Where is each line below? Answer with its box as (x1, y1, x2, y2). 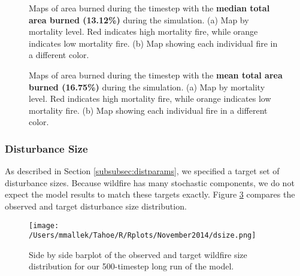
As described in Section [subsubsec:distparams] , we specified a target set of (5, 165, 280, 177)
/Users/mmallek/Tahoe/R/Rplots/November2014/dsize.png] (29, 231, 256, 240)
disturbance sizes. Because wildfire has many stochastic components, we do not (5, 176, 295, 189)
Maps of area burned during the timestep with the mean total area (29, 68, 283, 81)
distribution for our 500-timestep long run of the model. (29, 260, 234, 272)
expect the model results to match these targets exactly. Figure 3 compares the (5, 188, 295, 201)
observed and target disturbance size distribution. (5, 199, 187, 212)
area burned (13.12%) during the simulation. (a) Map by (29, 13, 249, 26)
